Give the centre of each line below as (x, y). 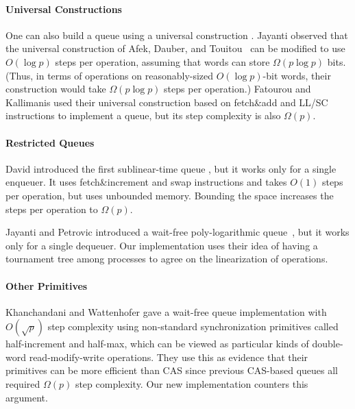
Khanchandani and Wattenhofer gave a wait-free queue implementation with (166, 311)
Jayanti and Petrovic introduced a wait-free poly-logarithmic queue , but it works (177, 232)
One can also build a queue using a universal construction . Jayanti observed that (177, 35)
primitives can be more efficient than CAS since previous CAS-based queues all (172, 370)
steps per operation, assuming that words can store (162, 61)
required (23, 384)
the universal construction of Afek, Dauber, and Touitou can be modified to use (175, 48)
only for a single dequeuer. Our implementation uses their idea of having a (162, 245)
